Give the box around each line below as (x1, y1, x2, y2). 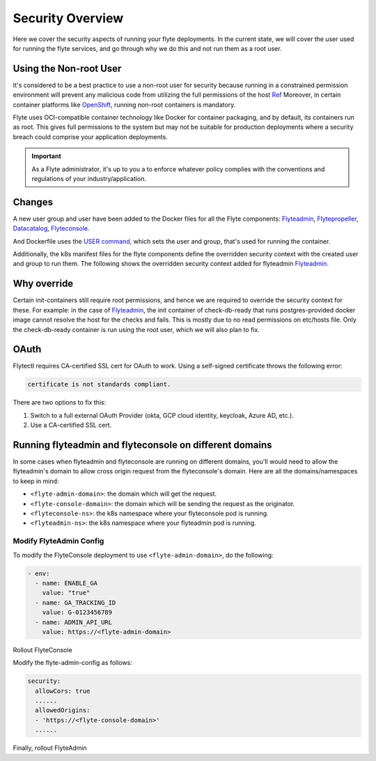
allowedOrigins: (35, 707, 91, 714)
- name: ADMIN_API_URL (35, 618, 113, 626)
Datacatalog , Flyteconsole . (13, 224, 90, 233)
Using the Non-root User (13, 63, 122, 74)
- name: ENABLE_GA (35, 579, 97, 587)
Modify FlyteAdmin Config (13, 536, 104, 546)
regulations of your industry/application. (31, 174, 146, 182)
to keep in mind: (13, 477, 59, 485)
